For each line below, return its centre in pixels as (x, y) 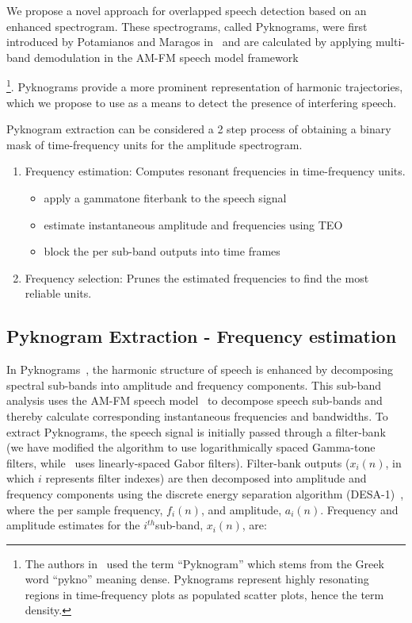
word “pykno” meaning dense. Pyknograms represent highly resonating (197, 579)
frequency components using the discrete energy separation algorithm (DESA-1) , (205, 493)
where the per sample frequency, (85, 509)
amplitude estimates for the (73, 525)
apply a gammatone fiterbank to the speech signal (165, 198)
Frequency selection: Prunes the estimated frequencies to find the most (197, 277)
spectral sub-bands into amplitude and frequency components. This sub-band (194, 385)
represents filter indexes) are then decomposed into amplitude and (206, 478)
